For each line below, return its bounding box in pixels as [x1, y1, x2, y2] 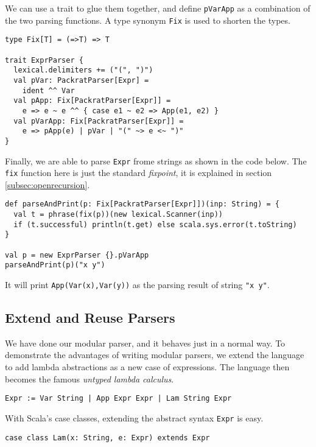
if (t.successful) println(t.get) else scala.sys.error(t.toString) [13, 220, 297, 229]
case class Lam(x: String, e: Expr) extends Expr [5, 433, 210, 442]
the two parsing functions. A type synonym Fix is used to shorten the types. [5, 13, 290, 26]
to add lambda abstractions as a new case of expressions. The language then [5, 361, 290, 373]
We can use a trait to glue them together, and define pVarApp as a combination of [5, 2, 311, 14]
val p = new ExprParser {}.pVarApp [5, 250, 149, 259]
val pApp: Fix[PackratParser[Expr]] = [13, 96, 171, 105]
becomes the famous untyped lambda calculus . [5, 372, 174, 385]
